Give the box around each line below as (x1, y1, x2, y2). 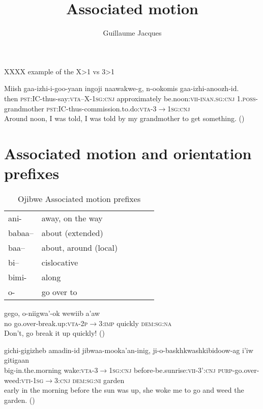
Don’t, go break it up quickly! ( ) (4, 328, 105, 338)
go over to (41, 286, 77, 298)
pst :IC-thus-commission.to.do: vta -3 (46, 103, 157, 113)
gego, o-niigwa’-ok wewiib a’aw (4, 308, 100, 318)
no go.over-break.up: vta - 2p (4, 317, 88, 328)
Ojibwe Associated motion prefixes (18, 193, 141, 205)
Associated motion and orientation (4, 142, 252, 163)
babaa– (8, 227, 34, 239)
